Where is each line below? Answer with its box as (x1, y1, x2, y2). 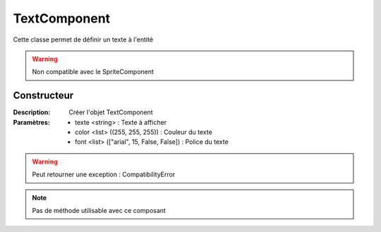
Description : (13, 108, 51, 116)
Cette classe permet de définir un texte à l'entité (13, 35, 154, 44)
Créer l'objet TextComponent (68, 108, 153, 116)
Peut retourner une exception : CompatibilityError (32, 170, 176, 179)
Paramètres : (13, 118, 51, 126)
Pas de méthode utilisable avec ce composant (32, 206, 166, 214)
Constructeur (13, 90, 74, 102)
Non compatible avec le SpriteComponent (32, 68, 155, 76)
